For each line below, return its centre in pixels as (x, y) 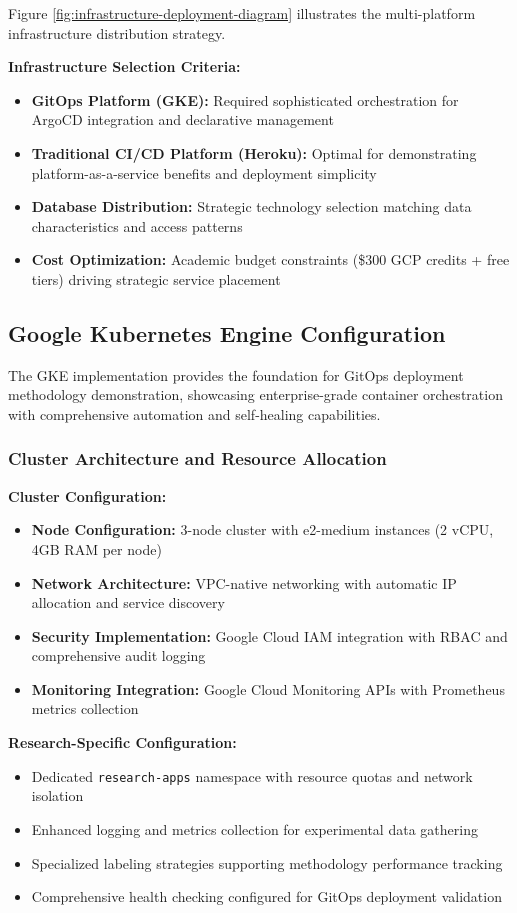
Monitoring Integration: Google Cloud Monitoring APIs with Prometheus (268, 688)
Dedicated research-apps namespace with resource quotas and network (252, 775)
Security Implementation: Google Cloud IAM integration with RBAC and (269, 635)
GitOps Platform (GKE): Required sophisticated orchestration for (245, 99)
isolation (57, 795)
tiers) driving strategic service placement (156, 278)
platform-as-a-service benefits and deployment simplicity (204, 172)
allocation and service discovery (128, 602)
